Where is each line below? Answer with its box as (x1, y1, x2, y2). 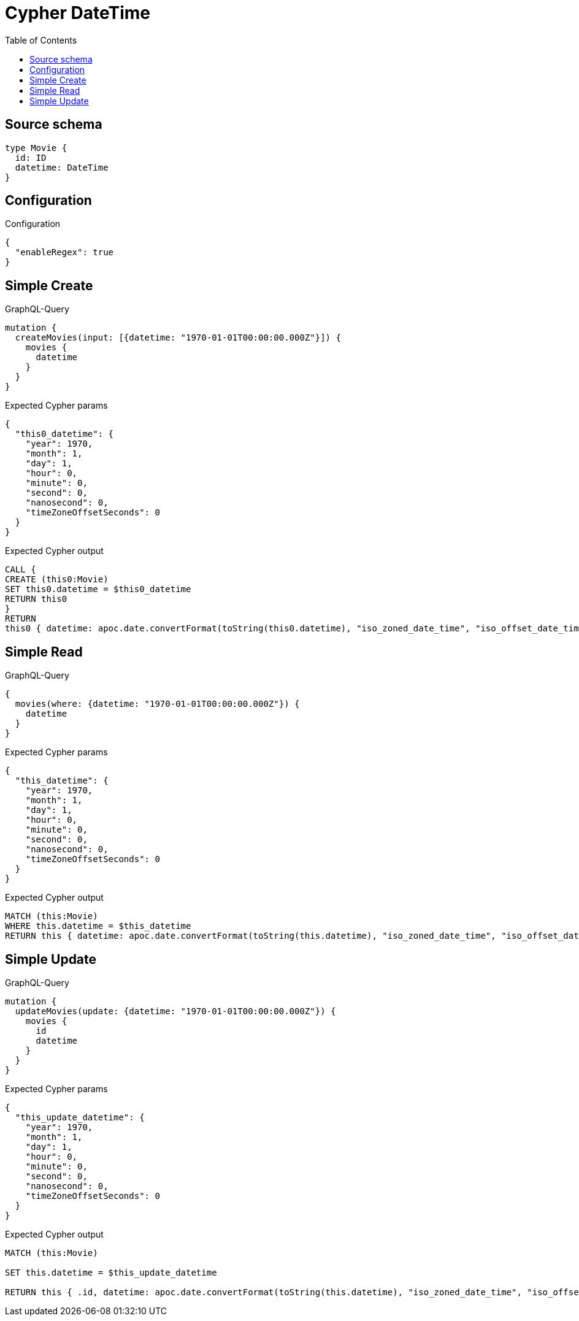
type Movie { (5, 142, 67, 153)
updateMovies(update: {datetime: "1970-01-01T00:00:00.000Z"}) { (15, 1006, 336, 1016)
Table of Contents (5, 34, 77, 45)
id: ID (15, 152, 47, 163)
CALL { (5, 564, 36, 575)
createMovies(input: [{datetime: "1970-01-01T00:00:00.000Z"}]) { (15, 333, 341, 343)
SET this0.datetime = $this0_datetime (5, 584, 191, 595)
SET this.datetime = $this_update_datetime (5, 1267, 217, 1277)
